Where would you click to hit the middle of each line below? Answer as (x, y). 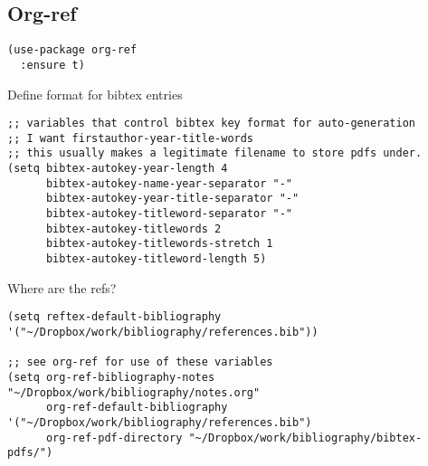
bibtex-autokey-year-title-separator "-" (172, 199)
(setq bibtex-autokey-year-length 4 (118, 169)
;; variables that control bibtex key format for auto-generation (212, 124)
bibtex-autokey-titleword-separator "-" (169, 214)
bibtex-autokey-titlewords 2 (133, 228)
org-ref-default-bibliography (137, 408)
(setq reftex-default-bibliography (114, 317)
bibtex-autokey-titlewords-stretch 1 (159, 244)
